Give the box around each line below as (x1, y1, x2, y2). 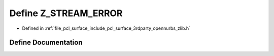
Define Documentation (9, 38, 83, 47)
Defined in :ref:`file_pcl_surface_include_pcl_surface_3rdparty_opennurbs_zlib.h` (22, 25, 190, 31)
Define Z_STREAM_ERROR (9, 8, 123, 19)
